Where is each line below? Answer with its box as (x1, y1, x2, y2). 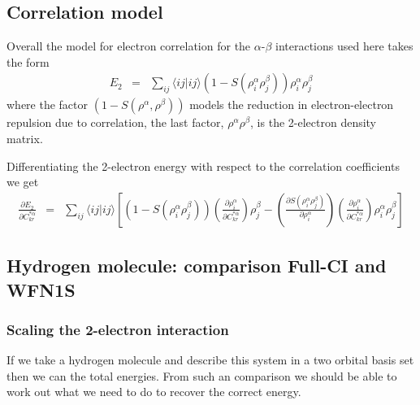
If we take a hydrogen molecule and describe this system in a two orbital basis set (6, 351, 414, 368)
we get (6, 173, 39, 190)
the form (6, 53, 50, 70)
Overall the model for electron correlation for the (6, 37, 251, 54)
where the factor (6, 96, 89, 113)
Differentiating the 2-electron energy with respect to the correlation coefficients (6, 157, 400, 174)
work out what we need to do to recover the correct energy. (6, 383, 301, 400)
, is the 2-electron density (250, 114, 377, 131)
